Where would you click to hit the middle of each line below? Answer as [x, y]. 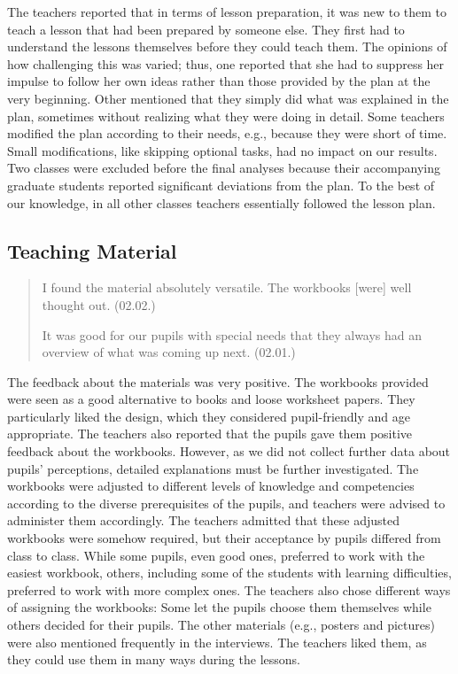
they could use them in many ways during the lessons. [154, 659]
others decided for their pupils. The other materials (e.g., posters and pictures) [221, 625]
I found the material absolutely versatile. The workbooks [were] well [227, 287]
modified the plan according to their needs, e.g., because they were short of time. [227, 133]
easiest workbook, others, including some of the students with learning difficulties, [229, 573]
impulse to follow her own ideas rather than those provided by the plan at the [219, 81]
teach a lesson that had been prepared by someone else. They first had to [206, 29]
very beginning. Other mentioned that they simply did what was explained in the [228, 98]
